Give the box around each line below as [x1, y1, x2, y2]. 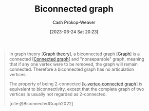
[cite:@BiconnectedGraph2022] [9, 100, 74, 106]
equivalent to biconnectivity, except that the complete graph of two [9, 86, 144, 92]
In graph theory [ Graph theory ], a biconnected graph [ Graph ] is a [9, 51, 140, 57]
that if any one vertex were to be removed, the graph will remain [9, 61, 138, 67]
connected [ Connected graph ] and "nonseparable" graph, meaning [9, 56, 145, 62]
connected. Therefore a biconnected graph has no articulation [9, 66, 134, 72]
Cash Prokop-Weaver [52, 19, 96, 25]
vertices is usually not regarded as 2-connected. [9, 91, 107, 97]
